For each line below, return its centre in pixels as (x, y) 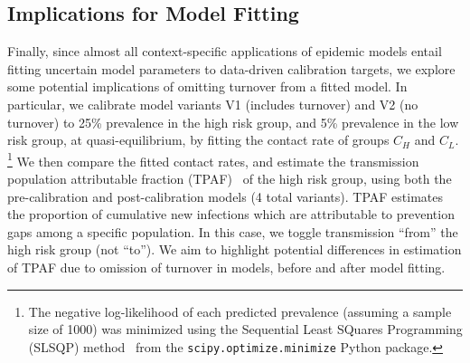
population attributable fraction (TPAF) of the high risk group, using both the (230, 179)
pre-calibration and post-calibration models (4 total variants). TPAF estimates (226, 196)
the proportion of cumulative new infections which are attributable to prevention (231, 214)
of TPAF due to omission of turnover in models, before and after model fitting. (226, 267)
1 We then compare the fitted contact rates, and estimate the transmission (213, 159)
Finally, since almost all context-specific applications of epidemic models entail (225, 51)
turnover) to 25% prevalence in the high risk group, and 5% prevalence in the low (233, 122)
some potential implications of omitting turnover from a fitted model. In (207, 86)
